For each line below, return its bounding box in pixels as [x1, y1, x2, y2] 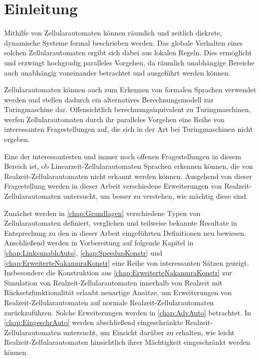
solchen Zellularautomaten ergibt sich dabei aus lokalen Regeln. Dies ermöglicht [4, 47, 252, 58]
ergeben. [4, 134, 30, 145]
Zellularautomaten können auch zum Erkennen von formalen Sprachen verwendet [4, 84, 256, 95]
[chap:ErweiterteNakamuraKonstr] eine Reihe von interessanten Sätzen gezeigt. [4, 257, 249, 268]
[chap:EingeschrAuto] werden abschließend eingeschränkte [4, 317, 183, 328]
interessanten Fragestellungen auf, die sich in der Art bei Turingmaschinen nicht [4, 124, 253, 134]
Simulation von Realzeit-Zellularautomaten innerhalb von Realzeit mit [4, 277, 222, 288]
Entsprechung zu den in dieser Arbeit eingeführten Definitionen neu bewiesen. [4, 227, 246, 238]
